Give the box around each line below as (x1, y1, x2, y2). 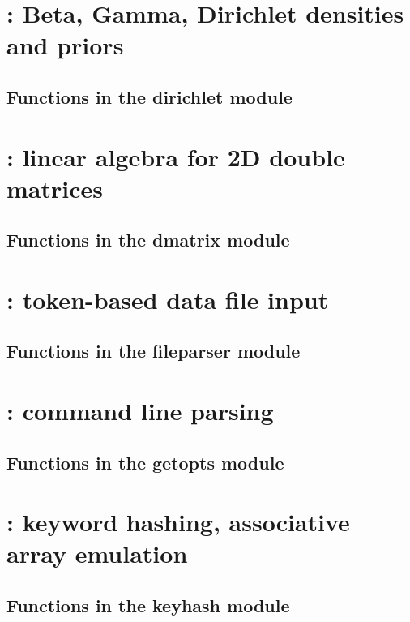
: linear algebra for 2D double (6, 139, 345, 173)
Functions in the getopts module (6, 449, 284, 474)
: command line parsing (6, 394, 274, 427)
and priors (6, 28, 124, 62)
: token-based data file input (6, 282, 329, 315)
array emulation (6, 537, 188, 570)
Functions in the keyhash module (6, 592, 290, 617)
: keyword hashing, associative (6, 505, 350, 538)
